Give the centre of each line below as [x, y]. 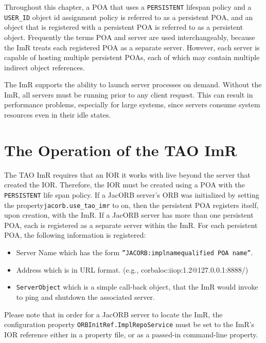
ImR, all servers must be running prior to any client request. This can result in [129, 94]
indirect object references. [45, 67]
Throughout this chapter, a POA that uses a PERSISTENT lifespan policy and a [128, 7]
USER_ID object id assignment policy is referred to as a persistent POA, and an [129, 17]
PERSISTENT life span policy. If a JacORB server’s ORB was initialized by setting [132, 194]
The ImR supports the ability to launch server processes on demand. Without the [133, 84]
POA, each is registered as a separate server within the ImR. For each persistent [131, 225]
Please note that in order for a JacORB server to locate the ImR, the [113, 314]
